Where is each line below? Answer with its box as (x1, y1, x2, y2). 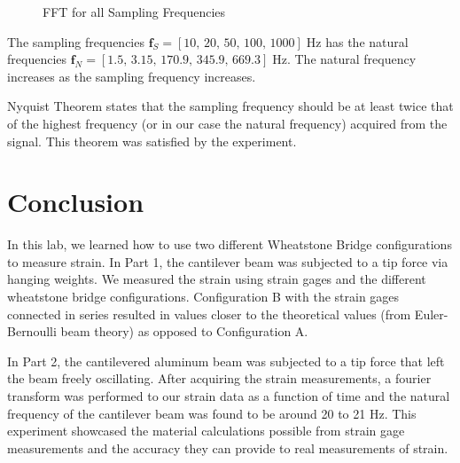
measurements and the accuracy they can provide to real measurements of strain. (7, 438, 448, 457)
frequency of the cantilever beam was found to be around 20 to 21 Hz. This (7, 404, 417, 422)
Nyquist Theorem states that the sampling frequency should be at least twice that (7, 97, 454, 115)
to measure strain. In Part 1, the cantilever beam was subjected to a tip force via (7, 252, 448, 271)
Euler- (414, 304, 448, 323)
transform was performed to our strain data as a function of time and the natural (7, 387, 450, 405)
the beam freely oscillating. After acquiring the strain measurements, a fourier (7, 369, 432, 388)
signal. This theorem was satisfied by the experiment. (7, 131, 297, 150)
